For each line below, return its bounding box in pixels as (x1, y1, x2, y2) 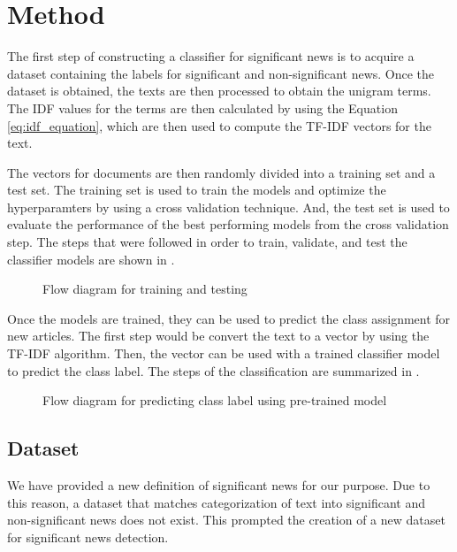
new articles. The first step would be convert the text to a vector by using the (7, 326, 430, 345)
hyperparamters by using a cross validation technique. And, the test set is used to (7, 197, 450, 216)
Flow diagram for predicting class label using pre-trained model (42, 391, 387, 410)
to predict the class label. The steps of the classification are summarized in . (7, 361, 420, 379)
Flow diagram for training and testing (42, 280, 248, 298)
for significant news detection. (7, 527, 169, 546)
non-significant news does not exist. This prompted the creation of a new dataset (7, 510, 446, 529)
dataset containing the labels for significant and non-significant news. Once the (7, 64, 435, 82)
